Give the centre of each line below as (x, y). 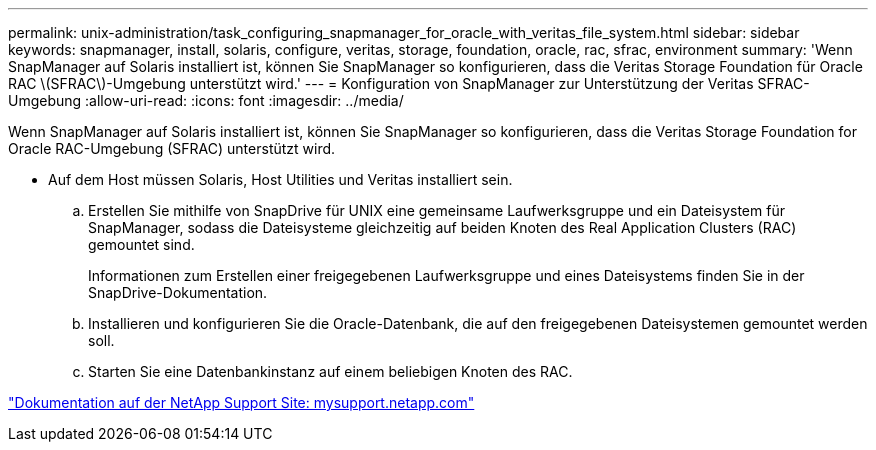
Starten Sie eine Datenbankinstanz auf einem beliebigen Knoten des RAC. (330, 371)
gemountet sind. (141, 244)
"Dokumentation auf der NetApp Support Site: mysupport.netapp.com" (241, 402)
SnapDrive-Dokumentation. (178, 292)
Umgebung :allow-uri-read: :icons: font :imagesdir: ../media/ (206, 100)
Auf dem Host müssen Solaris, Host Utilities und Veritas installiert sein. (280, 179)
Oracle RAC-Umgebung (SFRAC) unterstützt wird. (172, 148)
